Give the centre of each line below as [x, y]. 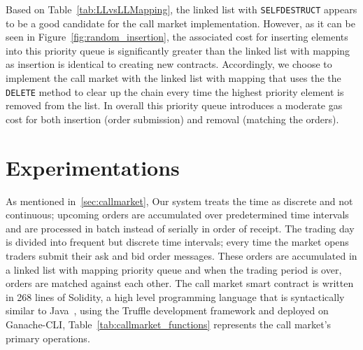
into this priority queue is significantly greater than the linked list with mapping [178, 50]
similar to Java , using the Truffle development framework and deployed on [167, 310]
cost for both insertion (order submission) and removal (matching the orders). [172, 119]
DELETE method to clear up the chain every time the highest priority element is [175, 91]
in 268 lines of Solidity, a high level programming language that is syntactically [175, 296]
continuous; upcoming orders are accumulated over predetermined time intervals [177, 215]
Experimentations [93, 167]
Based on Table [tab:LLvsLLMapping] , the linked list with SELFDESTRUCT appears [181, 9]
